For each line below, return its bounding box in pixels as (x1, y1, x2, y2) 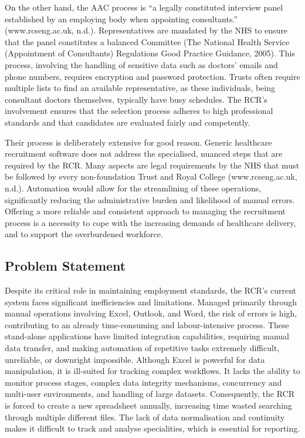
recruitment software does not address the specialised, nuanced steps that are (5, 147, 283, 160)
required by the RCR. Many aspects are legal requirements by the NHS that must (5, 159, 300, 171)
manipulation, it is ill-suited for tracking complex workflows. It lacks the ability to (5, 365, 300, 377)
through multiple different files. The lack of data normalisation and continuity (5, 410, 285, 423)
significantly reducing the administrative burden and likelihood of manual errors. (5, 193, 295, 205)
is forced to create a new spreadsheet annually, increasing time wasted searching (5, 399, 292, 412)
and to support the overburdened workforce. (5, 228, 163, 240)
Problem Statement (5, 257, 126, 275)
